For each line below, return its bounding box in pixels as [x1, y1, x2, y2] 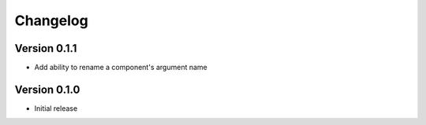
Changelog [14, 12, 88, 29]
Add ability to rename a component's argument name [34, 63, 208, 72]
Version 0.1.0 [14, 83, 80, 96]
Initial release [34, 103, 78, 113]
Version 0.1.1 [14, 42, 77, 55]
